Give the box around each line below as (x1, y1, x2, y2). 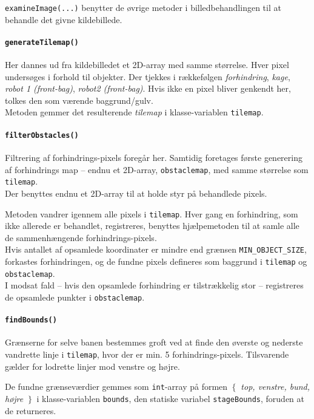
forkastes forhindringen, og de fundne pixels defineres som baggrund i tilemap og (5, 255, 307, 267)
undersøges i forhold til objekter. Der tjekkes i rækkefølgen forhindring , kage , (5, 70, 290, 83)
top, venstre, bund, (241, 380, 310, 393)
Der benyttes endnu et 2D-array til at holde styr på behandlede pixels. (5, 186, 267, 199)
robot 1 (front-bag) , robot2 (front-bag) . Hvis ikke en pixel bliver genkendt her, (5, 82, 291, 95)
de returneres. (5, 404, 56, 417)
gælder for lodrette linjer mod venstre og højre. (5, 359, 180, 372)
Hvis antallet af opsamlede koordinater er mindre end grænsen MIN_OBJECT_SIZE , (5, 243, 307, 256)
